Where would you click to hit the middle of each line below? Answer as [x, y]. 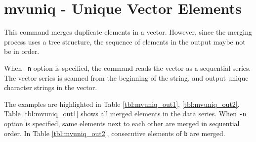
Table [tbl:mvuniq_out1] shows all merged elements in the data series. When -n [125, 114]
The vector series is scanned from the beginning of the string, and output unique [126, 77]
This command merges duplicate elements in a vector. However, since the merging [128, 32]
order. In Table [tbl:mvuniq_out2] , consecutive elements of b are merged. [115, 133]
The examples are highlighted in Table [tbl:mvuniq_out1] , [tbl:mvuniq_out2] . [122, 104]
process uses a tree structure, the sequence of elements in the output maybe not [125, 41]
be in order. [22, 51]
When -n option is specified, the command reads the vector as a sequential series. [128, 68]
